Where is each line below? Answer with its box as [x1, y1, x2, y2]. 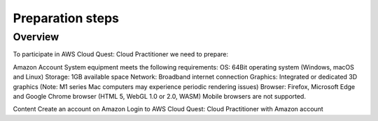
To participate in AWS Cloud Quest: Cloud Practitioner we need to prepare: [13, 50, 229, 58]
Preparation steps [13, 10, 119, 26]
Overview [13, 31, 59, 43]
